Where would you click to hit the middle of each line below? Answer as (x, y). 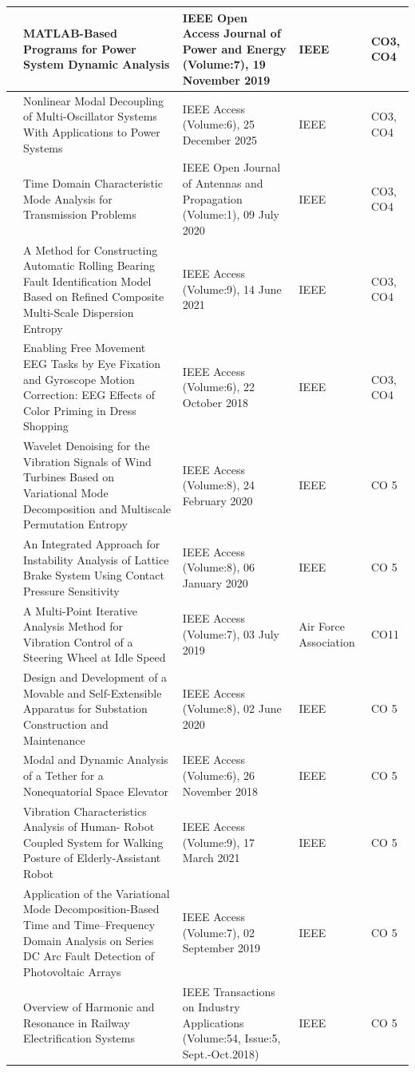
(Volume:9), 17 (219, 842)
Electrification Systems (79, 1038)
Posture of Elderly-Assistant (92, 858)
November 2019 (226, 79)
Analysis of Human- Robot (89, 827)
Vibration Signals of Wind (87, 461)
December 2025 (219, 139)
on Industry (211, 1007)
